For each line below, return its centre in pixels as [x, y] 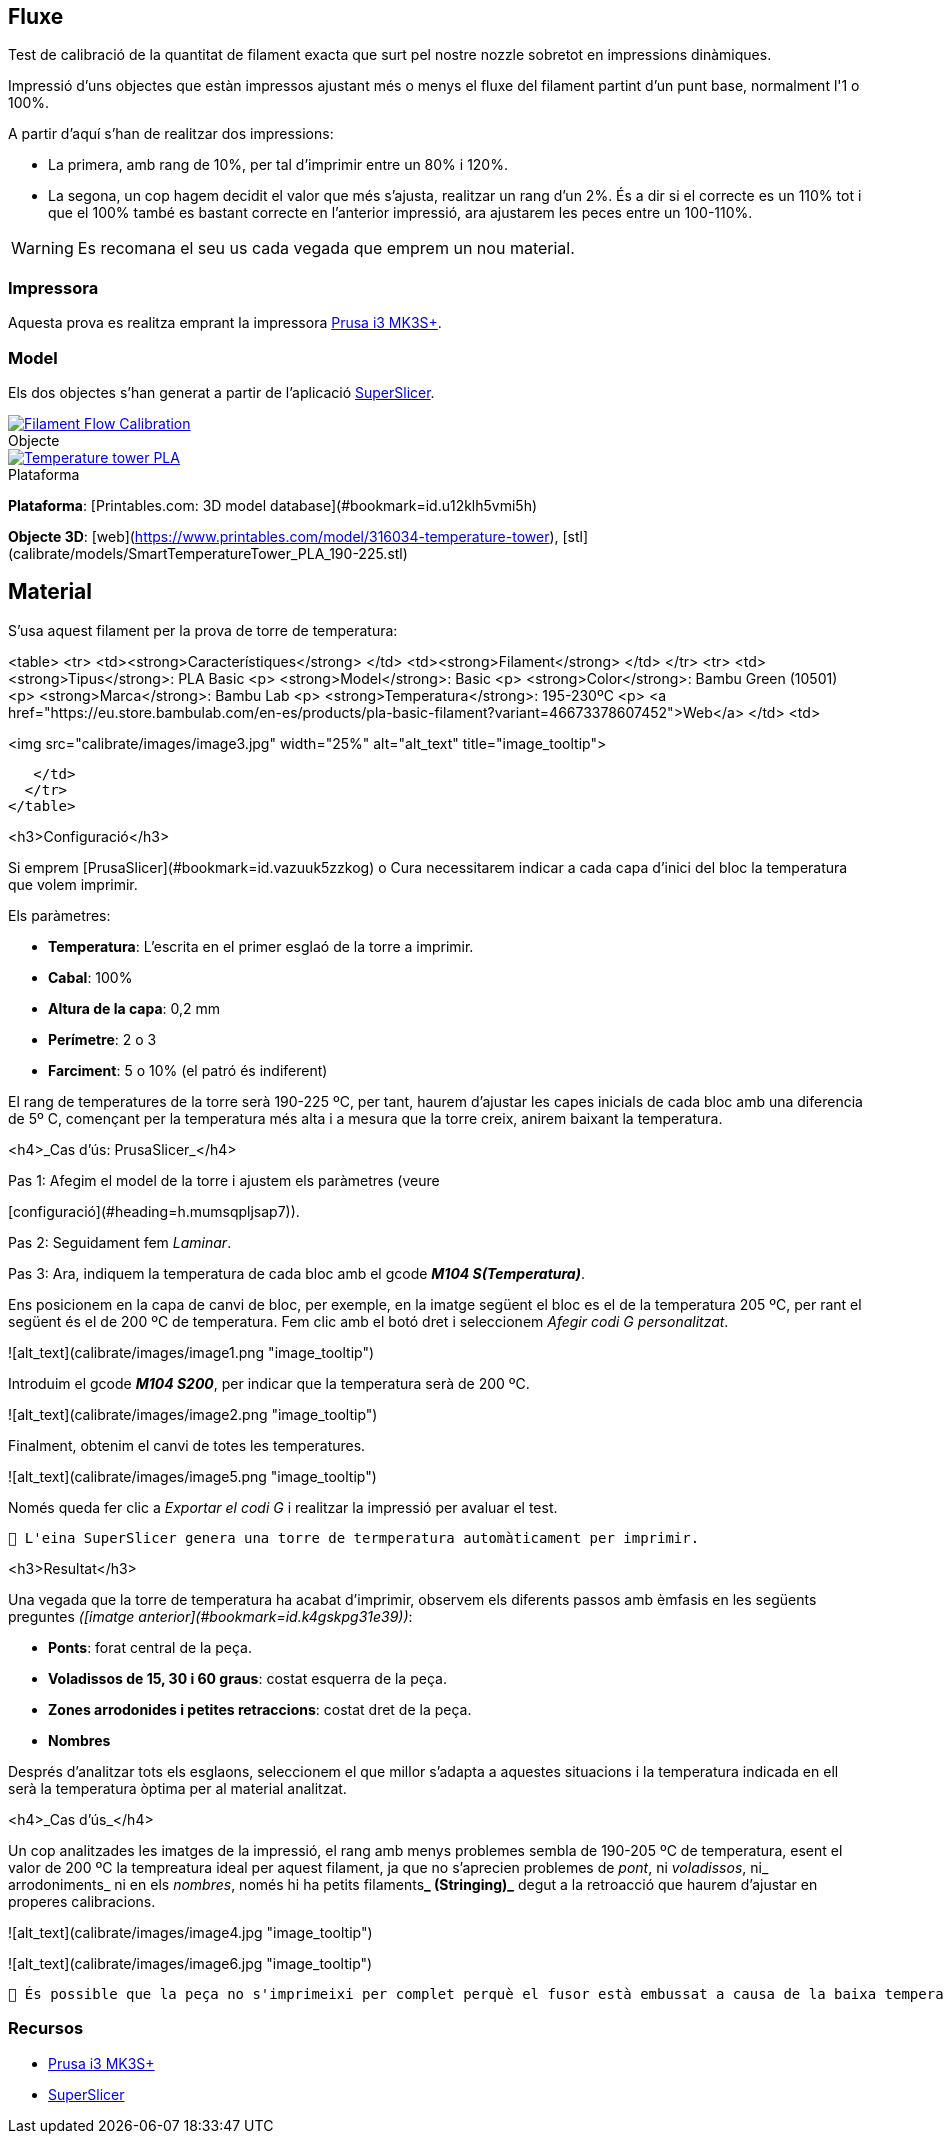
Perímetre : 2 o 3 [102, 1039]
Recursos [46, 2028]
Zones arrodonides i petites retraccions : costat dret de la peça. [260, 1709]
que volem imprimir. [73, 884]
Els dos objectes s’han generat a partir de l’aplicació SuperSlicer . [221, 392]
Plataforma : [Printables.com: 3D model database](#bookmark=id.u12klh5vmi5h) [273, 505]
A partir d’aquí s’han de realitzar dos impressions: [171, 134]
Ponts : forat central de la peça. [150, 1647]
